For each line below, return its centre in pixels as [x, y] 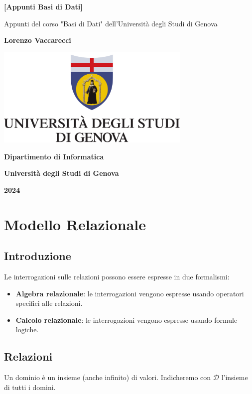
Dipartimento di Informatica [54, 156]
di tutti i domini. [30, 387]
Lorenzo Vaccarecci [38, 40]
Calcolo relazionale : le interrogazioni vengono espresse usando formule [126, 320]
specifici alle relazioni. [49, 303]
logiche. [27, 329]
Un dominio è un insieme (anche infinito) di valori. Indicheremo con [108, 377]
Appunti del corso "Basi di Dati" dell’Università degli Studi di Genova [111, 23]
